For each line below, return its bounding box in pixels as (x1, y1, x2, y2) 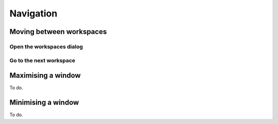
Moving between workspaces (9, 27, 107, 36)
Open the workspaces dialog (9, 43, 83, 50)
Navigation (9, 8, 58, 19)
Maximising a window (9, 71, 81, 80)
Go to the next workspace (9, 57, 76, 64)
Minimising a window (9, 98, 79, 107)
